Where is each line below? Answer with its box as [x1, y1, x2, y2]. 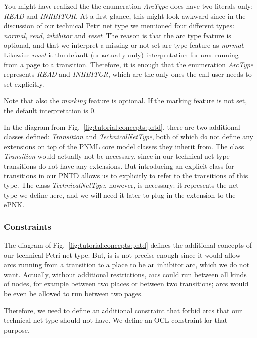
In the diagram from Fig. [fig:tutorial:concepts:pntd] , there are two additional [4, 121, 240, 132]
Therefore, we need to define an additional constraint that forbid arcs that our [4, 305, 242, 315]
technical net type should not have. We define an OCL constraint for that [4, 315, 228, 325]
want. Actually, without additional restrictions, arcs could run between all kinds [4, 269, 247, 279]
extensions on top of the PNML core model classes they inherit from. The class [4, 141, 244, 151]
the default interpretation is [4, 105, 88, 115]
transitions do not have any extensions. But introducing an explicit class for [4, 160, 234, 170]
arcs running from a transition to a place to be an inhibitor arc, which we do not [4, 259, 250, 270]
